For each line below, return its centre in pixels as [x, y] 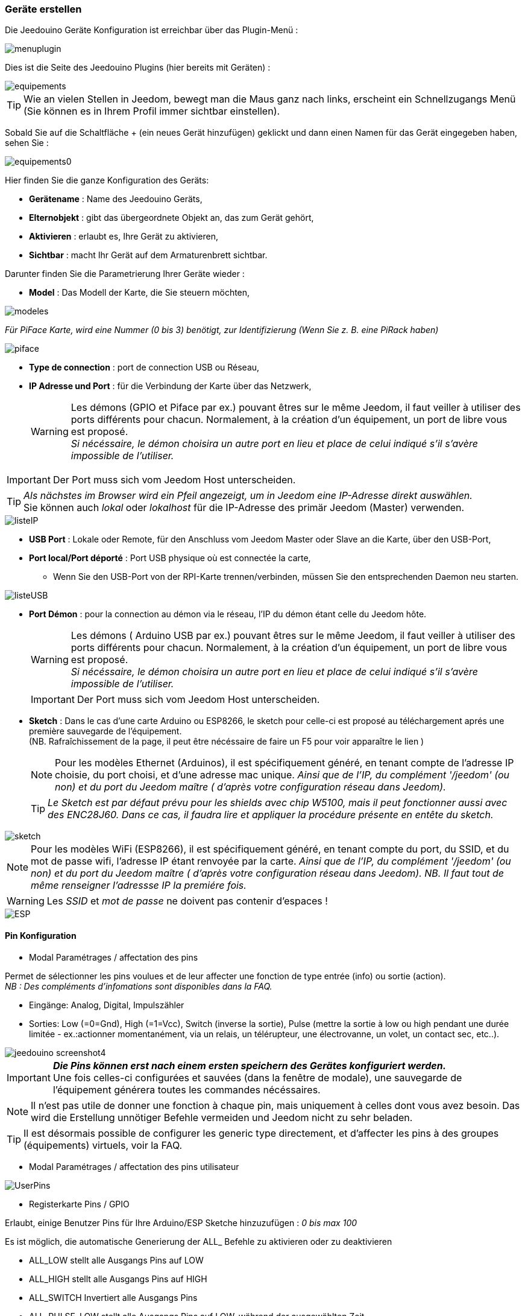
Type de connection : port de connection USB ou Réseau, [144, 367]
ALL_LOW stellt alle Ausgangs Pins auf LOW [116, 1260]
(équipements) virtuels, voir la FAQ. [103, 1145]
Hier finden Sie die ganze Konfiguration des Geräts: [107, 180]
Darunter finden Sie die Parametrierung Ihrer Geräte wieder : [125, 274]
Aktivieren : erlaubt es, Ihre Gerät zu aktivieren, [124, 237]
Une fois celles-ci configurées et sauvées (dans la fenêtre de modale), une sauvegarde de [257, 1077]
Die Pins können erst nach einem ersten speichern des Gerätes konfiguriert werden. [250, 1065]
